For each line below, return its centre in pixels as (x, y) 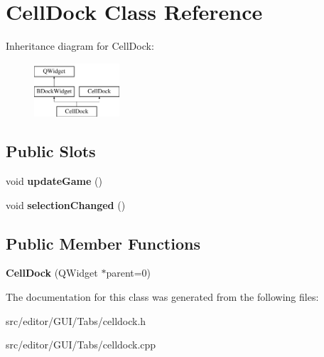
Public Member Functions (103, 243)
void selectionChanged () (66, 204)
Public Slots (51, 151)
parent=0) (129, 273)
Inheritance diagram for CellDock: (80, 46)
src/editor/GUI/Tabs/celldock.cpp (81, 345)
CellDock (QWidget (52, 273)
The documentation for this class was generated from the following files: (162, 297)
